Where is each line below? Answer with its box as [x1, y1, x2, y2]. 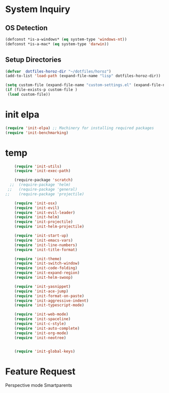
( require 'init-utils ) [14, 164, 62, 169]
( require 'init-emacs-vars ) [14, 238, 73, 243]
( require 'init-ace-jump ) [14, 288, 69, 294]
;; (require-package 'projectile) [5, 191, 84, 197]
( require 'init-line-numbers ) [14, 243, 78, 248]
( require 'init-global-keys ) [14, 349, 75, 354]
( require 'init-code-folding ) [14, 266, 78, 271]
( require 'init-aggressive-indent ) [14, 298, 89, 303]
